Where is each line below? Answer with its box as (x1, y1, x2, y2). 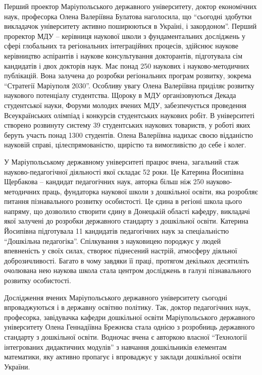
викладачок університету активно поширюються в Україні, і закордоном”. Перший (4, 21, 257, 31)
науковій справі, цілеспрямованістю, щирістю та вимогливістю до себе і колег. (4, 139, 246, 150)
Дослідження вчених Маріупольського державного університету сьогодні (4, 292, 228, 302)
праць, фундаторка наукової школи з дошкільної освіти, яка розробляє (42, 186, 258, 196)
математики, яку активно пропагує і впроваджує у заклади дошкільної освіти (4, 351, 241, 362)
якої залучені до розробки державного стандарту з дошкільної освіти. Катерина (4, 216, 248, 226)
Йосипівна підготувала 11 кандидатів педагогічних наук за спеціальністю (4, 226, 229, 236)
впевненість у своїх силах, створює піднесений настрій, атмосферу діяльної (4, 245, 237, 256)
